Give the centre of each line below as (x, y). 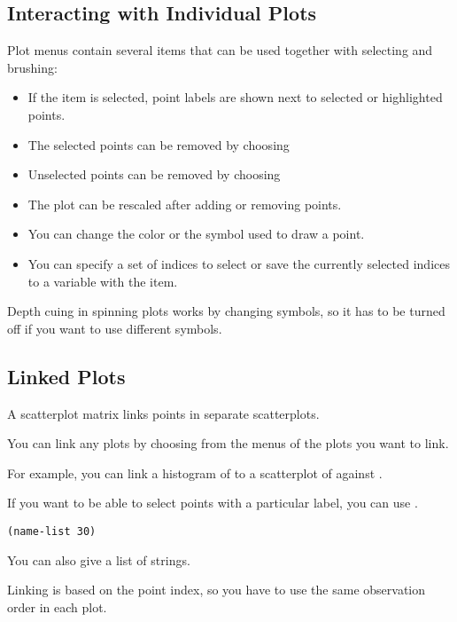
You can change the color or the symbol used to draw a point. (196, 234)
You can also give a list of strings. (99, 559)
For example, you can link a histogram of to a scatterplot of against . (195, 472)
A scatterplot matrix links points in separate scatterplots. (163, 413)
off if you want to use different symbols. (115, 328)
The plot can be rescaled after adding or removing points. (185, 204)
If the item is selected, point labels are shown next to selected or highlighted (235, 97)
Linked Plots (66, 376)
